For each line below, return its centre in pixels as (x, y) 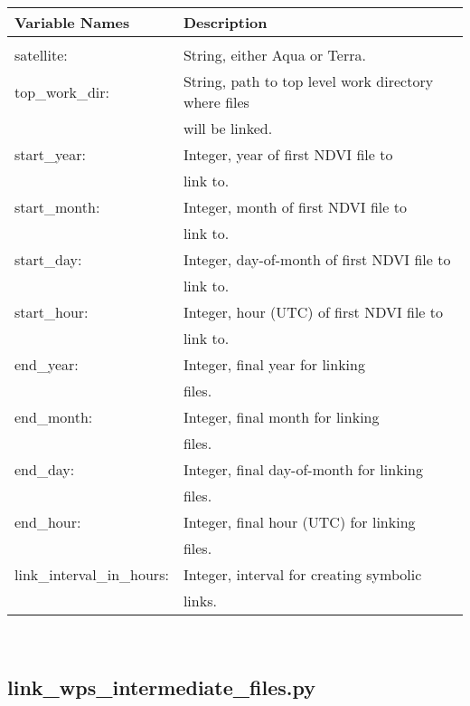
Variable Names (72, 22)
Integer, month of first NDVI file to (295, 207)
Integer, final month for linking (281, 417)
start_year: (50, 154)
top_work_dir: (62, 91)
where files (216, 102)
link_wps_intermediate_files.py (161, 687)
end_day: (45, 469)
